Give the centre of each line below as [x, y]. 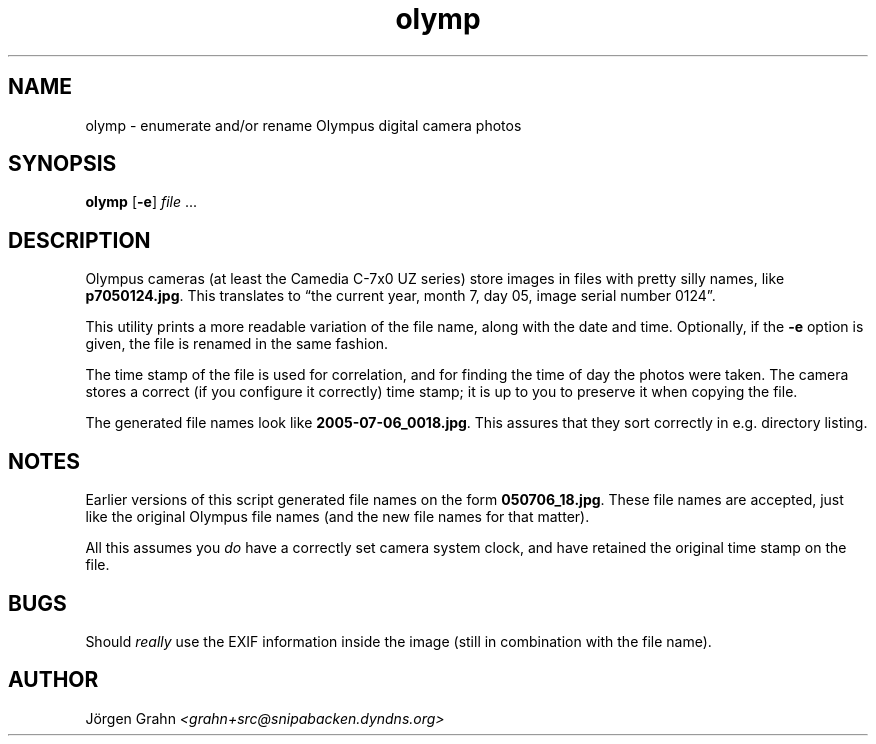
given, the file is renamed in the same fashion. [237, 344]
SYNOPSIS [62, 164]
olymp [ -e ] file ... [141, 202]
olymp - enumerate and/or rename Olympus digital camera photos [303, 125]
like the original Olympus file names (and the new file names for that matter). [337, 517]
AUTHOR [53, 680]
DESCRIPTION [79, 240]
